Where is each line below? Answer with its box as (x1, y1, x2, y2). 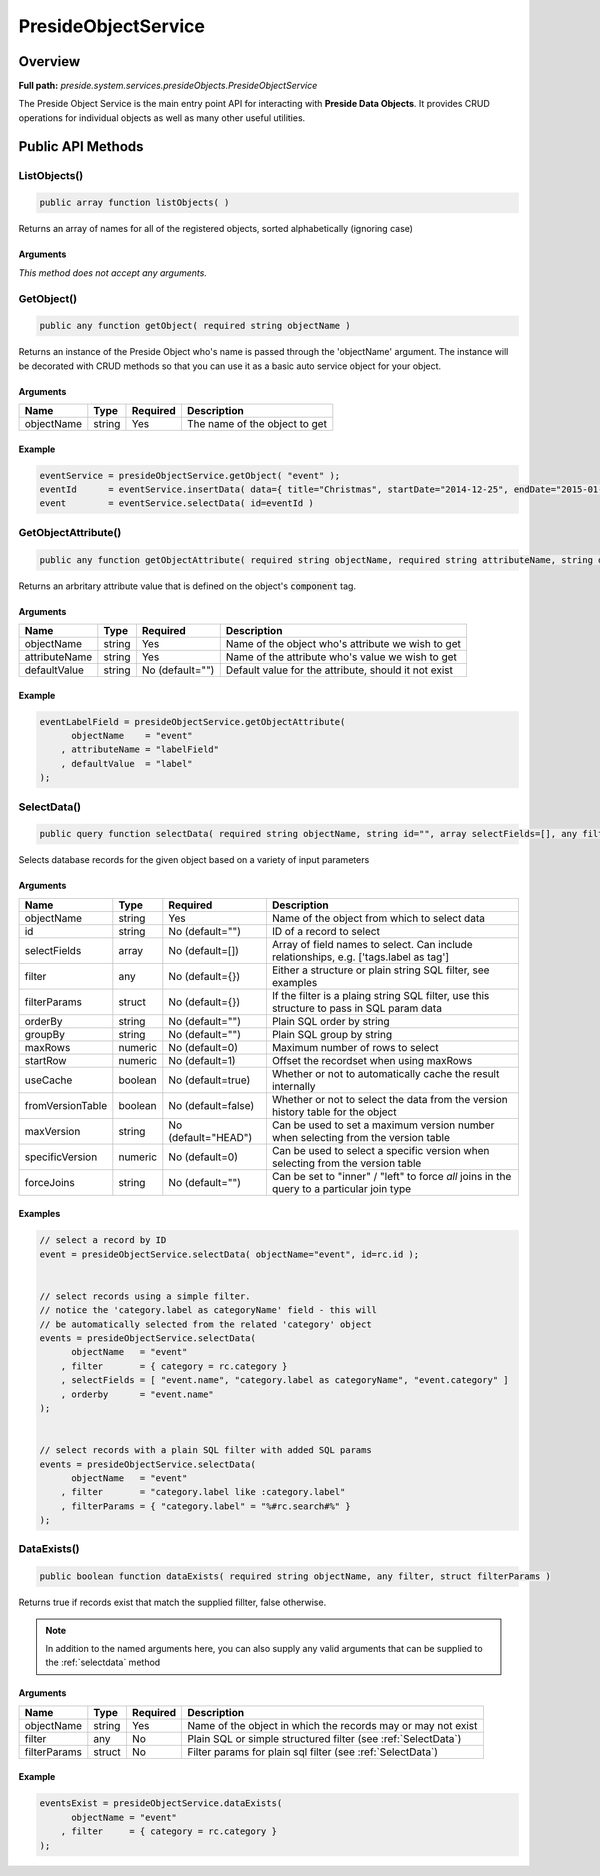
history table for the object (271, 1105, 397, 1119)
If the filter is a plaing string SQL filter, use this (271, 988, 490, 1002)
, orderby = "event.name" (60, 1388, 214, 1400)
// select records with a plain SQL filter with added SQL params (39, 1445, 372, 1456)
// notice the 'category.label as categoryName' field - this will (39, 1305, 378, 1316)
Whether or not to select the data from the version (271, 1092, 509, 1106)
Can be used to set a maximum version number (271, 1118, 495, 1132)
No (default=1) (168, 1053, 236, 1067)
